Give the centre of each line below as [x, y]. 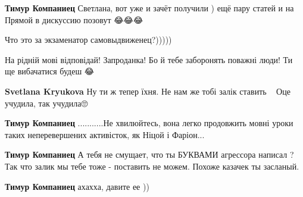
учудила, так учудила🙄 [46, 103]
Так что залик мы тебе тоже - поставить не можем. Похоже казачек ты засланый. [152, 166]
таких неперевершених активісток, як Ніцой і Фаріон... [105, 134]
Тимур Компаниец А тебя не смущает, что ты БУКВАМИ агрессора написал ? [149, 154]
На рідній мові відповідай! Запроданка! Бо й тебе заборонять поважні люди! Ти [149, 59]
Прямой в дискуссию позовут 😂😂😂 [74, 19]
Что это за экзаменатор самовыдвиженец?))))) [88, 40]
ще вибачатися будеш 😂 [50, 71]
